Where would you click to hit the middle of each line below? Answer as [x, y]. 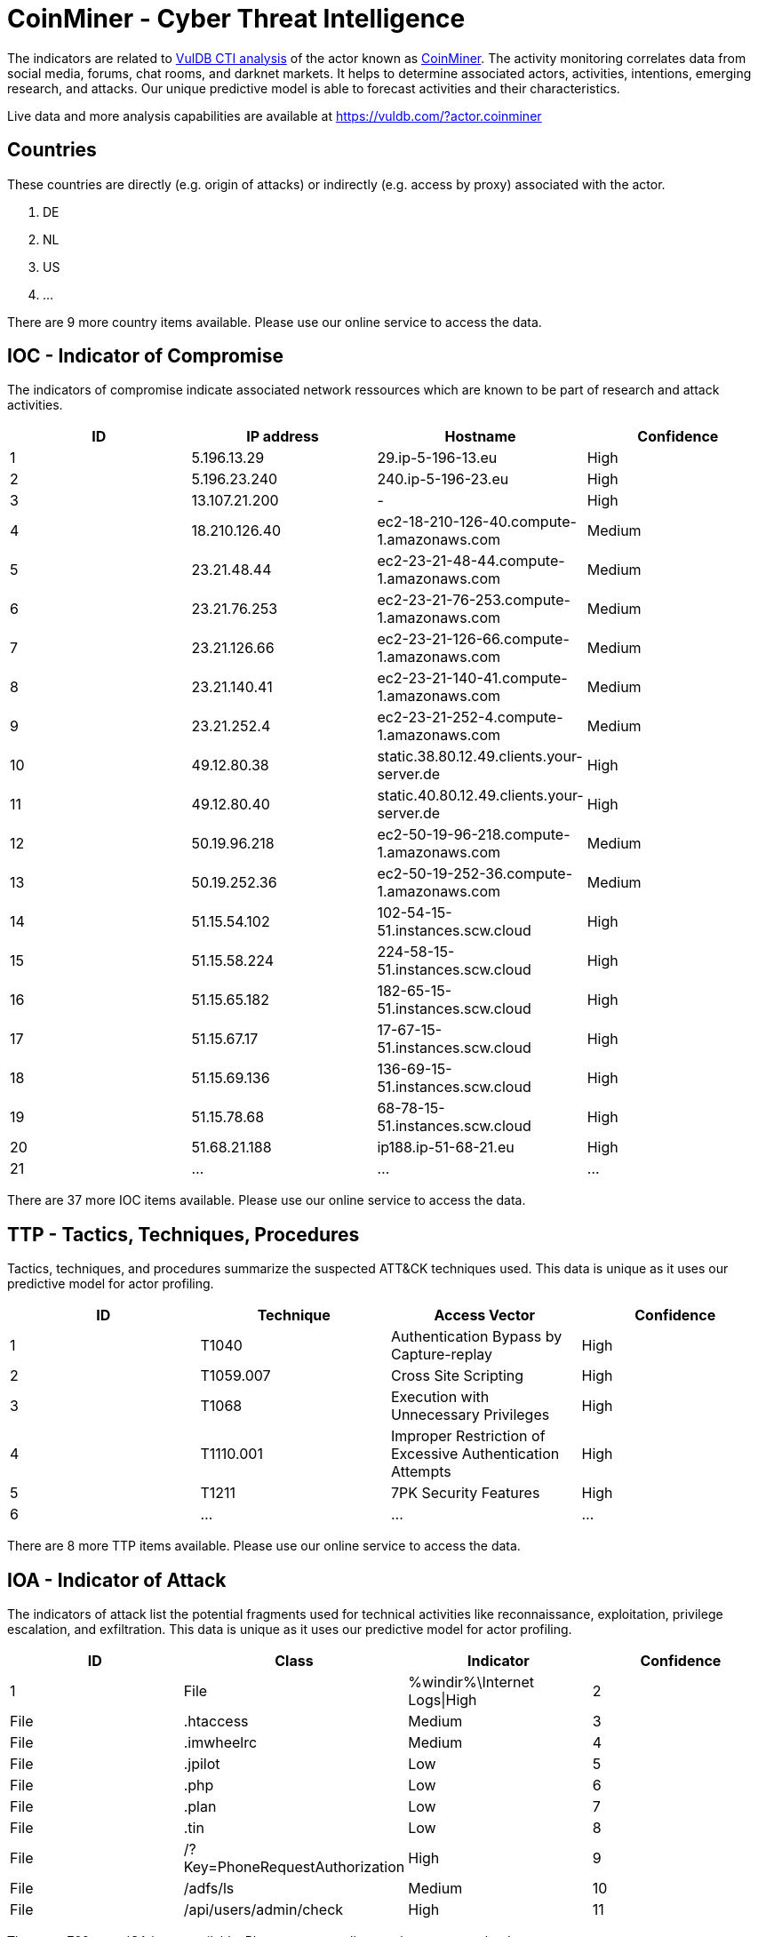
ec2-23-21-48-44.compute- [471, 561]
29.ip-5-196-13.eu [437, 458]
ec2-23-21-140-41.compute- [472, 678]
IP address [283, 437]
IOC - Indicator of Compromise [145, 356]
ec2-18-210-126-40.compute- [477, 522]
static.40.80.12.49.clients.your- [480, 796]
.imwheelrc [220, 1743]
